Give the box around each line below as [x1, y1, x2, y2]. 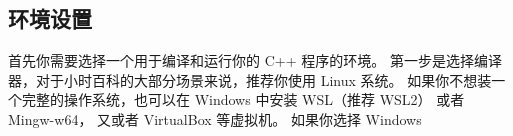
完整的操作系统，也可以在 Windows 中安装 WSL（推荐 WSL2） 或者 [21, 89, 465, 110]
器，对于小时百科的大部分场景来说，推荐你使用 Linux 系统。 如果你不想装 [8, 69, 492, 90]
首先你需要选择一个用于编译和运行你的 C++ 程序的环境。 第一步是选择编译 [8, 50, 502, 71]
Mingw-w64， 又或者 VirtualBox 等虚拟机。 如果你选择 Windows [8, 108, 422, 129]
